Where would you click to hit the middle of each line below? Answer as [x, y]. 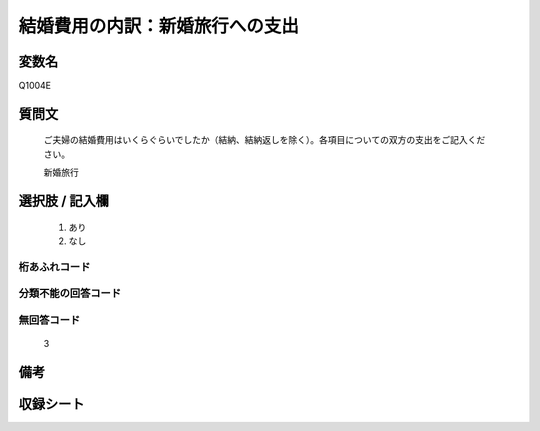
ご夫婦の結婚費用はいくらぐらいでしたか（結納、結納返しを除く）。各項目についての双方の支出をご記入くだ [264, 140]
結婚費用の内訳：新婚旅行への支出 [159, 26]
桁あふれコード [54, 267]
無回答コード [49, 320]
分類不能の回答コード [70, 293]
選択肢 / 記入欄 [64, 201]
